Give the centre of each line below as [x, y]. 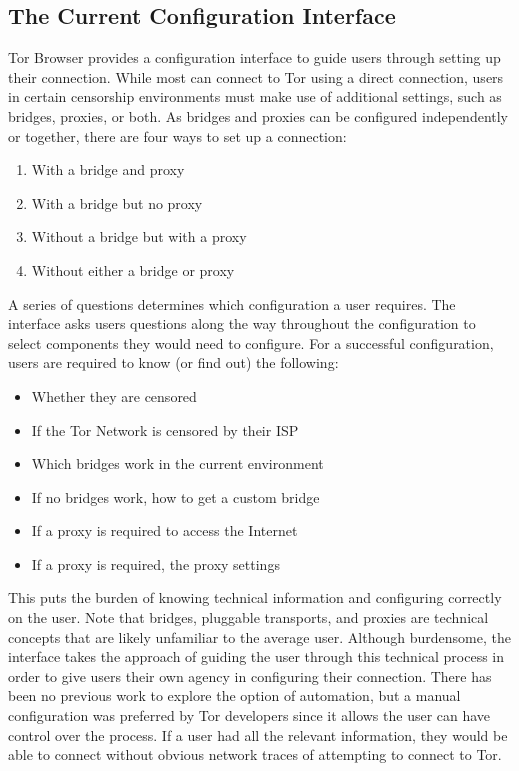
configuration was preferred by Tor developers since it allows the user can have [249, 715]
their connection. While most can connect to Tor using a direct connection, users [256, 76]
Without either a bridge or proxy [133, 269]
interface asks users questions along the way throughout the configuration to [242, 323]
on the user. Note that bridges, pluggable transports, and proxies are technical [248, 617]
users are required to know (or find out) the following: [173, 362]
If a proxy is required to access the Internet [164, 530]
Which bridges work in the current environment [177, 463]
